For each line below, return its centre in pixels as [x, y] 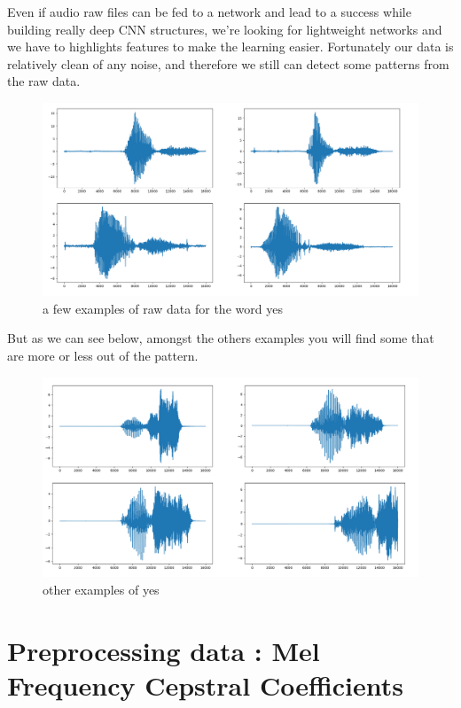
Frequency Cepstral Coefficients [205, 685]
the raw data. [44, 81]
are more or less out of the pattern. [103, 355]
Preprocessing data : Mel [164, 650]
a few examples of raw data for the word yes [163, 308]
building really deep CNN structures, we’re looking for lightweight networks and [225, 29]
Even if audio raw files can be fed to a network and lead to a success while [209, 12]
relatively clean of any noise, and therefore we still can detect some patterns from [228, 63]
